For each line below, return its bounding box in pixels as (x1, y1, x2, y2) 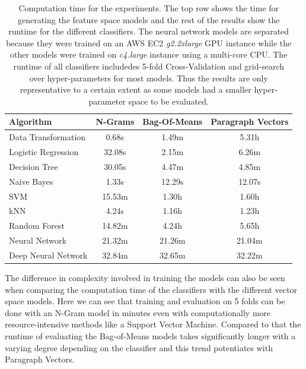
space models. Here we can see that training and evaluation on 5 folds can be (5, 295, 285, 307)
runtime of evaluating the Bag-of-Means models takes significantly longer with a (5, 330, 296, 342)
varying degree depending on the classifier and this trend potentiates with (5, 341, 273, 354)
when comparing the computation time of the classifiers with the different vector (5, 283, 298, 295)
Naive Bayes (9, 175, 53, 187)
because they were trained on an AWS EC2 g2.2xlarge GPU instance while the (6, 36, 292, 49)
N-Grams (95, 115, 135, 128)
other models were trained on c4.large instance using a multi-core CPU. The (10, 48, 288, 61)
